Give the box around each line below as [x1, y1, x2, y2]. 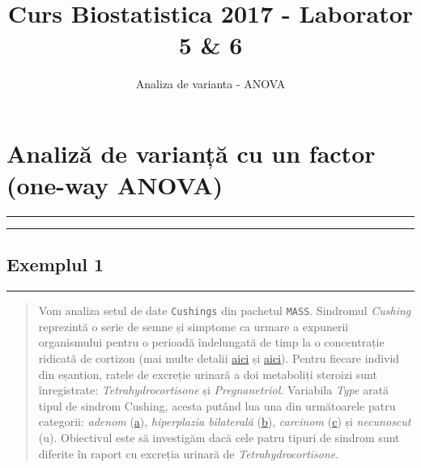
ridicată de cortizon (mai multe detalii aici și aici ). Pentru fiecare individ [38, 350, 400, 367]
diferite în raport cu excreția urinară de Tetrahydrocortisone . [38, 445, 339, 462]
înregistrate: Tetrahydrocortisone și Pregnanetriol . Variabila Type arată [38, 381, 389, 398]
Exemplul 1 [6, 252, 104, 277]
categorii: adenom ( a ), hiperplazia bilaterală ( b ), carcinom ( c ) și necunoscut [38, 413, 411, 430]
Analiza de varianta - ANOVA [135, 75, 286, 92]
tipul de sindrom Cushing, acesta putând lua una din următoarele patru [38, 397, 396, 414]
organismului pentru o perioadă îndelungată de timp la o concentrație [38, 334, 385, 351]
